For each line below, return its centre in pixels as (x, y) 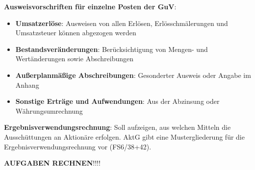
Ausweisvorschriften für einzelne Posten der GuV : (90, 6)
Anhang (27, 85)
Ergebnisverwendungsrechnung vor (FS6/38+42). (78, 146)
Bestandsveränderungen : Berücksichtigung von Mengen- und (112, 49)
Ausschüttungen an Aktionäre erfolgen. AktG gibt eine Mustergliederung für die (124, 136)
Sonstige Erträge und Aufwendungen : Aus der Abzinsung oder (117, 101)
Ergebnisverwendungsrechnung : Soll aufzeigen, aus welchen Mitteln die (117, 127)
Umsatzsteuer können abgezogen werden (76, 33)
